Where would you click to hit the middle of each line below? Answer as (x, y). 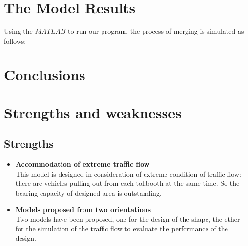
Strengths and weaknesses (93, 112)
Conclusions (45, 74)
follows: (15, 40)
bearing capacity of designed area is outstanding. (88, 193)
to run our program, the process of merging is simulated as (156, 31)
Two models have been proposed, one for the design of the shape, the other (128, 219)
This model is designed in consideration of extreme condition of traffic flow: (128, 173)
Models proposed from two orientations (83, 209)
